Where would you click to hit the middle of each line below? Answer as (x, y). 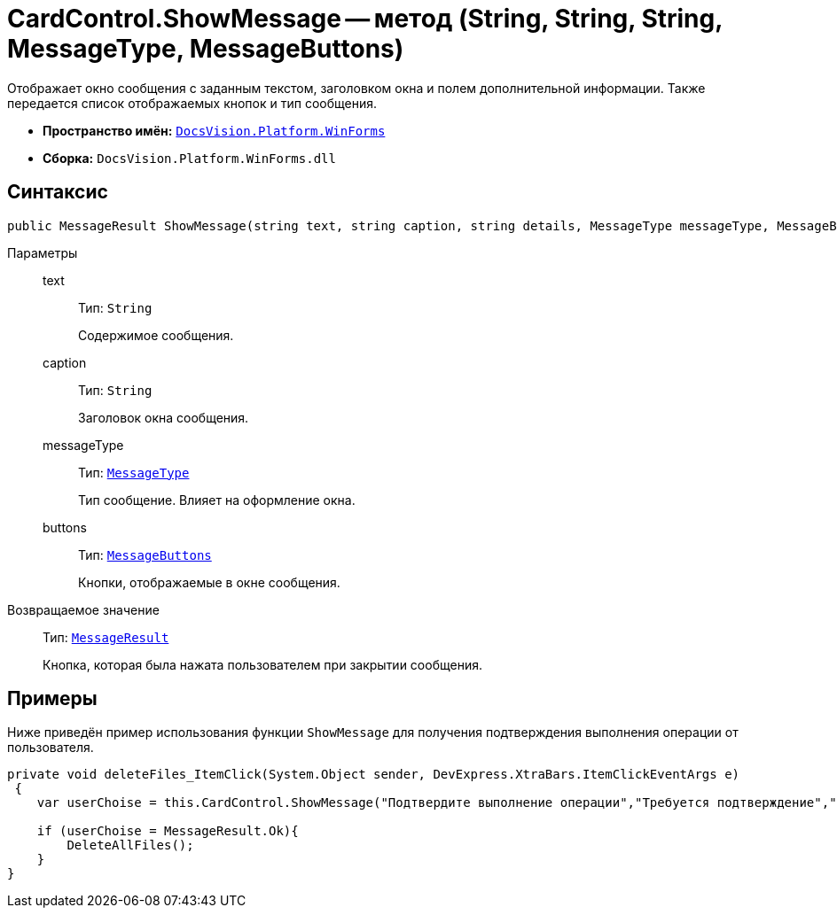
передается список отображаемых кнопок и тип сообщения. (192, 103)
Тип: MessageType (134, 472)
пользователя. (51, 748)
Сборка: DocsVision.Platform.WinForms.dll (189, 158)
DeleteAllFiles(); (130, 845)
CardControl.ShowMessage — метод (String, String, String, (365, 19)
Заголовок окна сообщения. (164, 417)
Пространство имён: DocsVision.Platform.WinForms (214, 130)
